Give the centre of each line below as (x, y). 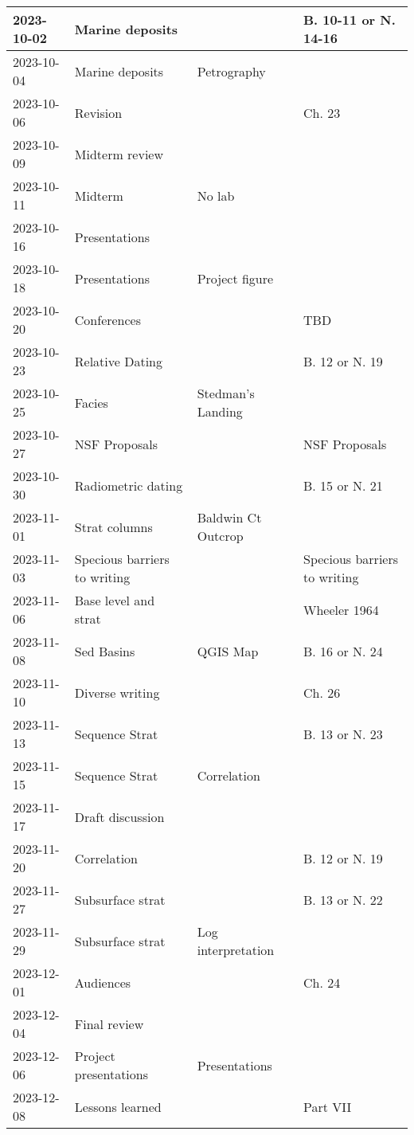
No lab (216, 195)
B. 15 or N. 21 (343, 485)
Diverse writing (117, 692)
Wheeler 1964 (341, 609)
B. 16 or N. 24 (343, 651)
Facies (91, 402)
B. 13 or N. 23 (343, 734)
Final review (109, 1023)
